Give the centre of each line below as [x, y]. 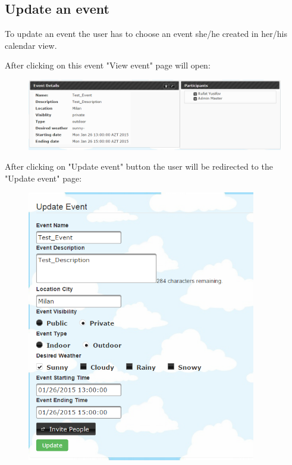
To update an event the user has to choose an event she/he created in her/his [146, 34]
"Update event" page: [43, 178]
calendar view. [31, 45]
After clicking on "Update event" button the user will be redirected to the [139, 166]
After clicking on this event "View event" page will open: [108, 65]
